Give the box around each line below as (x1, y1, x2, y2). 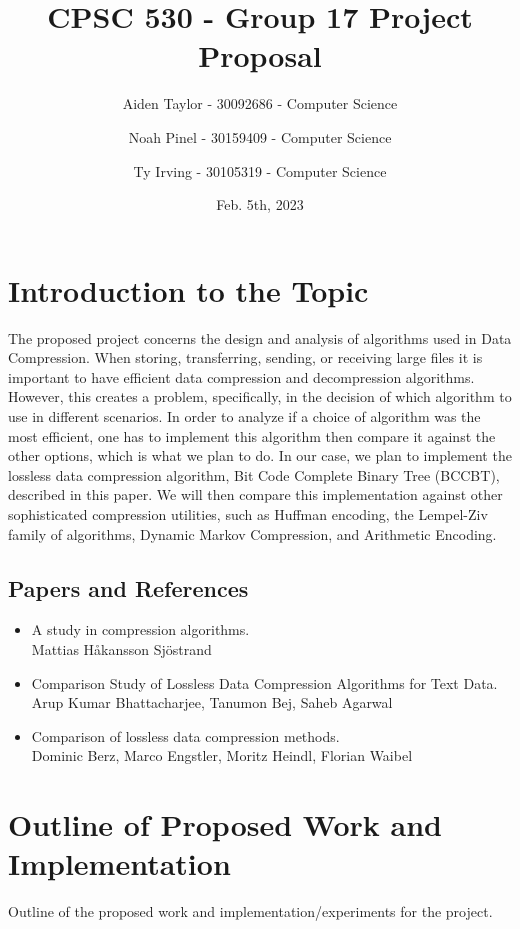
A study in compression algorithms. (31, 619, 250, 640)
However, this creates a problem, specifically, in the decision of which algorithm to (8, 386, 512, 407)
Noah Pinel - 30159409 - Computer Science (128, 126, 392, 147)
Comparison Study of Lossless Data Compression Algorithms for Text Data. (31, 672, 498, 693)
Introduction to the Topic (8, 269, 369, 310)
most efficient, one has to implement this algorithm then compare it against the (8, 425, 496, 446)
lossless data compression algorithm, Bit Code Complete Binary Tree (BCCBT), (8, 464, 500, 485)
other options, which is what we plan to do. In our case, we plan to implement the (8, 445, 512, 466)
